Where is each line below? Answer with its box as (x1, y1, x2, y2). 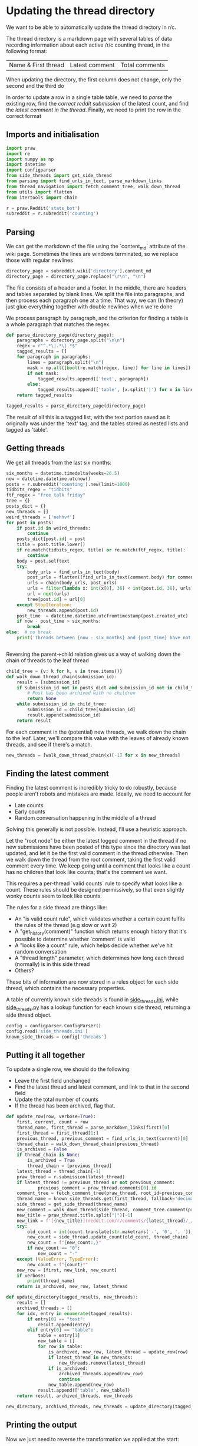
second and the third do (6, 82, 65, 89)
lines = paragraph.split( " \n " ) (27, 359, 104, 365)
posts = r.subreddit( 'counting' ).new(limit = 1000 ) (6, 481, 131, 487)
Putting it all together (6, 1050, 85, 1060)
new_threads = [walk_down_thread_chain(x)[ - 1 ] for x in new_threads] (6, 752, 181, 758)
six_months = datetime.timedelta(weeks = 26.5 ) (6, 470, 120, 476)
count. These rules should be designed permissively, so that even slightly (6, 886, 184, 893)
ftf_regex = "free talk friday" (6, 492, 85, 498)
